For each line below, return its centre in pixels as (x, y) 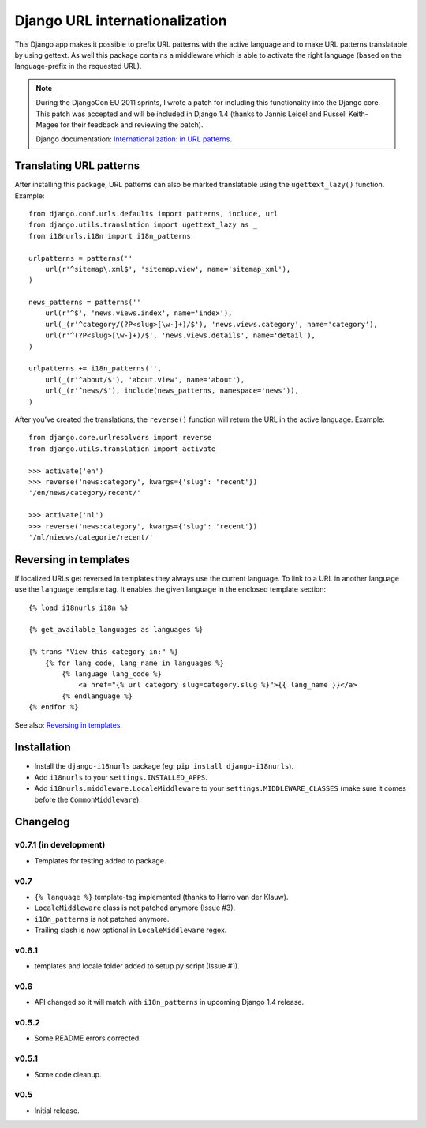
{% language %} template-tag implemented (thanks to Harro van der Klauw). (161, 897)
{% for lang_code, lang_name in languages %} (135, 663)
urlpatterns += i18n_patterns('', (95, 368)
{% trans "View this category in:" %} (104, 652)
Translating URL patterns (77, 166)
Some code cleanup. (68, 1074)
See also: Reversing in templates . (68, 725)
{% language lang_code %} (112, 674)
